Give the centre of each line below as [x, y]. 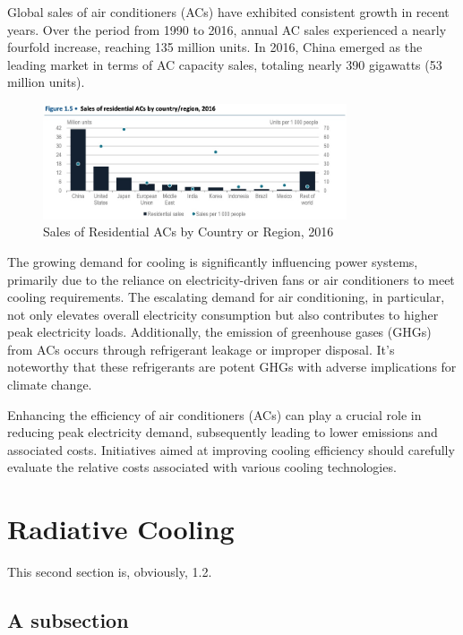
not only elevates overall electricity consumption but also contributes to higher [223, 314]
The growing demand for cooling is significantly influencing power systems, [213, 261]
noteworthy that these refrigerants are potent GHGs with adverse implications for [232, 367]
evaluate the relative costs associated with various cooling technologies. [202, 467]
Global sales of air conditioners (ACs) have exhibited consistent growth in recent [228, 12]
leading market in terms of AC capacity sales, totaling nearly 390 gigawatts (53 [225, 64]
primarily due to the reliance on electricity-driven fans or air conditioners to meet [231, 279]
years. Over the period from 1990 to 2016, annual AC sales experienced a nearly [227, 29]
